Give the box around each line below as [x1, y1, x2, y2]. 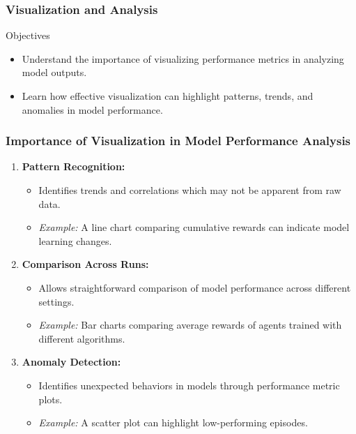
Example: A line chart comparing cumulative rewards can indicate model [38, 220, 350, 234]
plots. [38, 391, 63, 406]
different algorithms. [38, 331, 125, 345]
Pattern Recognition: [22, 159, 125, 174]
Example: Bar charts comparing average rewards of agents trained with [38, 317, 342, 332]
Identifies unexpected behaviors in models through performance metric [38, 377, 340, 392]
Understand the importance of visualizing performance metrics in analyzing [22, 51, 344, 66]
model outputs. [22, 65, 87, 80]
